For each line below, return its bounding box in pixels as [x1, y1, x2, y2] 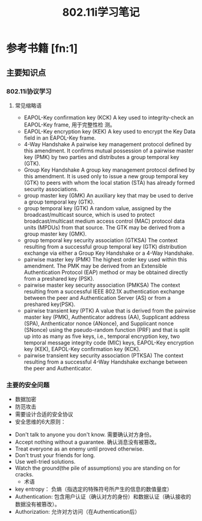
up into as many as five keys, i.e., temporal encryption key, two [23, 332, 180, 340]
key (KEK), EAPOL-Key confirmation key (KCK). [23, 345, 141, 352]
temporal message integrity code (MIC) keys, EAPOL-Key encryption [23, 338, 194, 346]
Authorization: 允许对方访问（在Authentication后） [14, 508, 140, 516]
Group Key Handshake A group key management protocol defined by [23, 166, 195, 173]
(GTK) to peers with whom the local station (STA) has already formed [23, 179, 195, 186]
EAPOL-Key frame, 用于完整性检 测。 [23, 121, 115, 128]
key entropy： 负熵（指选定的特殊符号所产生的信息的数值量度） [14, 485, 173, 493]
